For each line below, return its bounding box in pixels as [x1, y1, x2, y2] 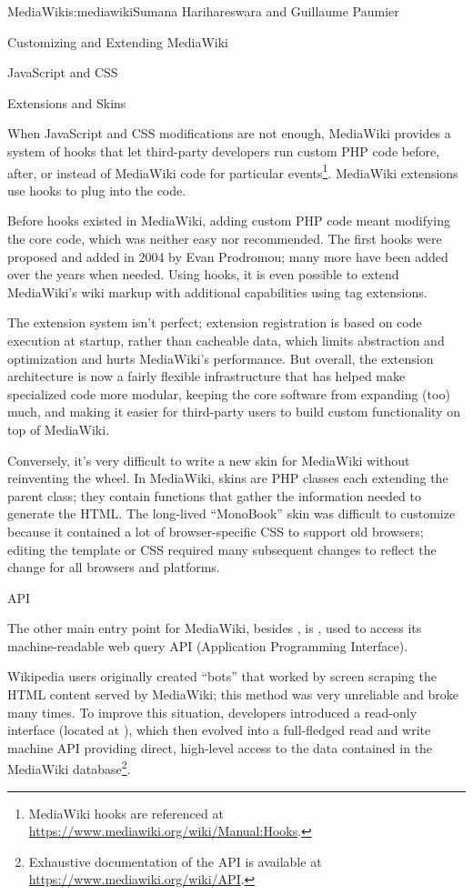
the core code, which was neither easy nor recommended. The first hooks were [7, 229, 442, 247]
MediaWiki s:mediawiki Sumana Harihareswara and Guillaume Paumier [7, 2, 399, 20]
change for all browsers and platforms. [7, 558, 220, 577]
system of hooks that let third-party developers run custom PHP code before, [7, 141, 440, 160]
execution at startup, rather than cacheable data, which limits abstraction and [7, 330, 445, 349]
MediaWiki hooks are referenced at [28, 803, 224, 822]
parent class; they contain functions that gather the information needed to [7, 486, 421, 505]
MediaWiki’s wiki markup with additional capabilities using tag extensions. [7, 282, 428, 301]
